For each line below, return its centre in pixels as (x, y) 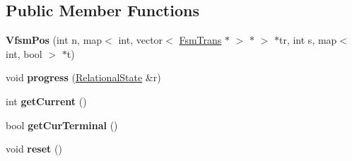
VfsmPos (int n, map (54, 40)
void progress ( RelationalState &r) (83, 77)
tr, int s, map (308, 40)
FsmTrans (200, 40)
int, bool (24, 53)
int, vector (141, 40)
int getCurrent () (46, 101)
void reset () (34, 149)
